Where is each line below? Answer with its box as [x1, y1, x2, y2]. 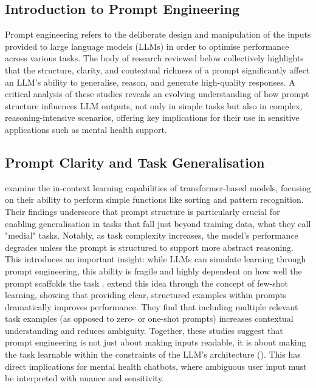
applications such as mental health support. [5, 123, 167, 135]
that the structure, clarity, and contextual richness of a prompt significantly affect [5, 63, 310, 76]
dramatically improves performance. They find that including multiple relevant [5, 300, 298, 313]
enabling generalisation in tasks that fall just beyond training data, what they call [5, 217, 311, 230]
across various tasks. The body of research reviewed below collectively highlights [5, 52, 304, 64]
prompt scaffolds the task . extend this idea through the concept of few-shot [5, 276, 288, 289]
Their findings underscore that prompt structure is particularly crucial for [5, 205, 280, 217]
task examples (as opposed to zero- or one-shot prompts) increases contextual [5, 312, 294, 325]
